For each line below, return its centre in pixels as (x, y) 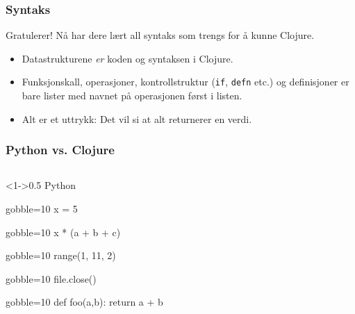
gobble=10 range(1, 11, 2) (61, 255)
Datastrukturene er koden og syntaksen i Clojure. (127, 58)
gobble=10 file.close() (51, 278)
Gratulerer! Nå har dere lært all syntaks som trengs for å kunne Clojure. (160, 35)
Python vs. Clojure (60, 150)
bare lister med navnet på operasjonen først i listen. (132, 96)
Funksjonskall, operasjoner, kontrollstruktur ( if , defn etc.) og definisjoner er (185, 82)
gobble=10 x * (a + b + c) (63, 232)
